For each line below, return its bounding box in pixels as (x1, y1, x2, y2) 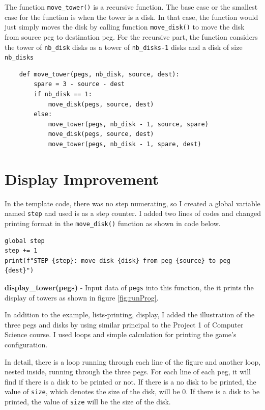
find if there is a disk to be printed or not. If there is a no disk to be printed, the (5, 376, 256, 387)
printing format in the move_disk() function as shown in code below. (5, 217, 221, 228)
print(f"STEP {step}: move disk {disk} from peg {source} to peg (5, 257, 230, 264)
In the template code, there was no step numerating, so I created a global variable (5, 198, 260, 208)
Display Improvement (5, 168, 159, 189)
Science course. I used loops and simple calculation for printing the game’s (5, 329, 237, 340)
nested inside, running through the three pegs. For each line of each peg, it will (5, 366, 251, 377)
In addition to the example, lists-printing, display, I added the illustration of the (5, 309, 255, 320)
